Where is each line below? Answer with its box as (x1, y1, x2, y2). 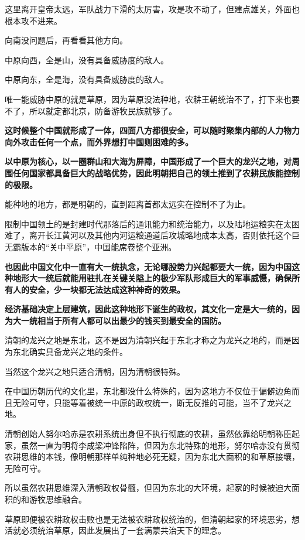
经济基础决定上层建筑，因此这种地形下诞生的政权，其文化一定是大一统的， (5, 303, 292, 315)
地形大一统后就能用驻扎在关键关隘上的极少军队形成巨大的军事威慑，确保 (12, 272, 292, 284)
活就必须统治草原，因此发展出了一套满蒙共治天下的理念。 (5, 524, 226, 536)
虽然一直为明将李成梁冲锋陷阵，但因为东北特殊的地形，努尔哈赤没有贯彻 (20, 439, 300, 451)
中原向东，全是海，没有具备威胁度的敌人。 (5, 73, 169, 86)
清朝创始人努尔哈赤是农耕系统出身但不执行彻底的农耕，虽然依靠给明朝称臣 (5, 428, 292, 440)
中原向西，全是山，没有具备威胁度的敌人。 (5, 53, 169, 66)
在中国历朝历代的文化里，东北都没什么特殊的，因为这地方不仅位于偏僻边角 (5, 385, 292, 397)
